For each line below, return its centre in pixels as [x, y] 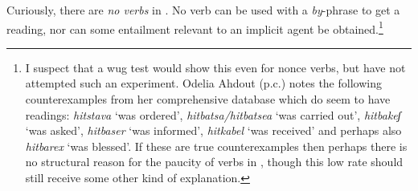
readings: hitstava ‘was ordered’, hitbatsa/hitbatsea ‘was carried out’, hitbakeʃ [213, 114]
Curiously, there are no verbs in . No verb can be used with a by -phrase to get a [203, 10]
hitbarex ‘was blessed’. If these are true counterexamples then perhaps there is [216, 146]
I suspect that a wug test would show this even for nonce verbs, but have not [215, 67]
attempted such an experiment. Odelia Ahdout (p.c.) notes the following [203, 83]
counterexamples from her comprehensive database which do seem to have [208, 99]
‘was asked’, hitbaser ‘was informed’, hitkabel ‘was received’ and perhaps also [213, 130]
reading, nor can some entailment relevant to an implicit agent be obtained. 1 [195, 27]
